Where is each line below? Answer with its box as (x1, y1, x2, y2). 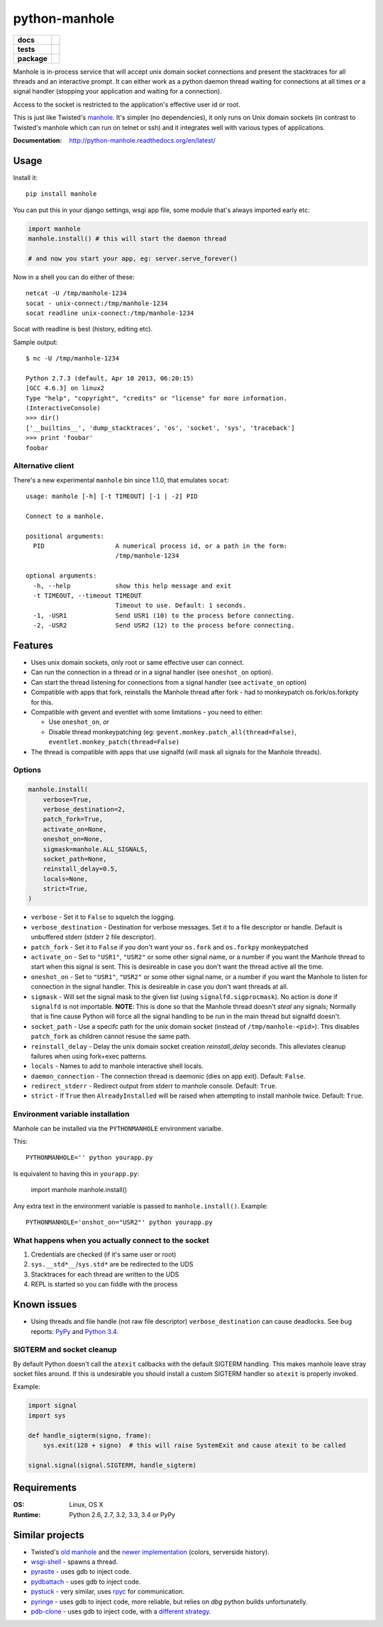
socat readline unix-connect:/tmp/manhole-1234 (26, 309, 194, 317)
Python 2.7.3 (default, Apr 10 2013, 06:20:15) (26, 374, 194, 382)
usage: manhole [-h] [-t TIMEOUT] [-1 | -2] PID (26, 492, 198, 500)
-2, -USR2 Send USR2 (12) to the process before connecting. (33, 622, 295, 629)
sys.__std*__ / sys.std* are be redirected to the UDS (30, 1260, 194, 1269)
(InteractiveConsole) (26, 404, 101, 412)
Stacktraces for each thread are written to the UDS (30, 1270, 179, 1279)
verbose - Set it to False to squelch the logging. (30, 912, 175, 922)
